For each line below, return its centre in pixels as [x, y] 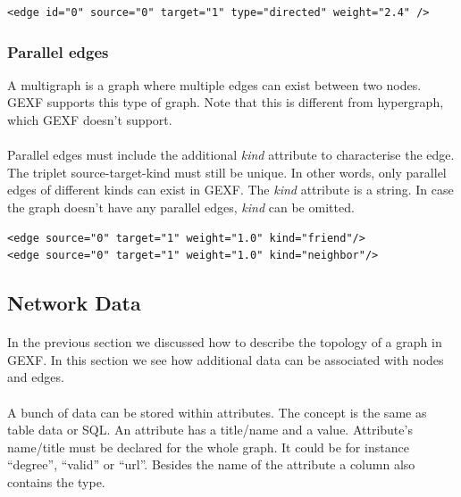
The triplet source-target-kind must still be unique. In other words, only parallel [227, 172]
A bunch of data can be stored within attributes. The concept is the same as [217, 412]
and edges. [36, 377]
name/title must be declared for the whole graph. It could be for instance [208, 447]
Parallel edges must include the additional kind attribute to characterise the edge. [231, 155]
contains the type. [56, 481]
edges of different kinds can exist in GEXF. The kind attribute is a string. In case [230, 190]
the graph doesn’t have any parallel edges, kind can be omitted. [181, 207]
